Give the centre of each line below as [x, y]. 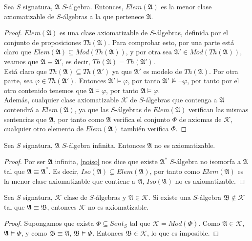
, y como [34, 232]
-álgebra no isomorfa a [208, 161]
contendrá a [21, 109]
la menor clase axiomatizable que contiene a [70, 181]
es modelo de [163, 71]
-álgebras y [110, 197]
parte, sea [19, 81]
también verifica [145, 129]
